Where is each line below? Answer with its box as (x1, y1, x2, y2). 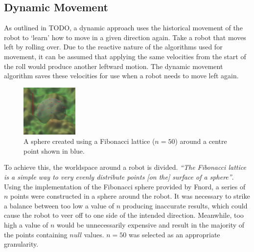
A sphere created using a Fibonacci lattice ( (23, 136, 155, 146)
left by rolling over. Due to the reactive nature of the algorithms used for (4, 42, 223, 52)
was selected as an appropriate (129, 229, 220, 239)
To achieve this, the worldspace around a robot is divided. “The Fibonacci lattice (4, 162, 246, 172)
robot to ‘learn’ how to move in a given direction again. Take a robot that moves (4, 32, 246, 42)
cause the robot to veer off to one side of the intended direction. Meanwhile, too (4, 210, 244, 220)
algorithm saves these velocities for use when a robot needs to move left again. (4, 70, 239, 81)
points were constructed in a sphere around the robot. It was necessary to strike (10, 191, 250, 201)
